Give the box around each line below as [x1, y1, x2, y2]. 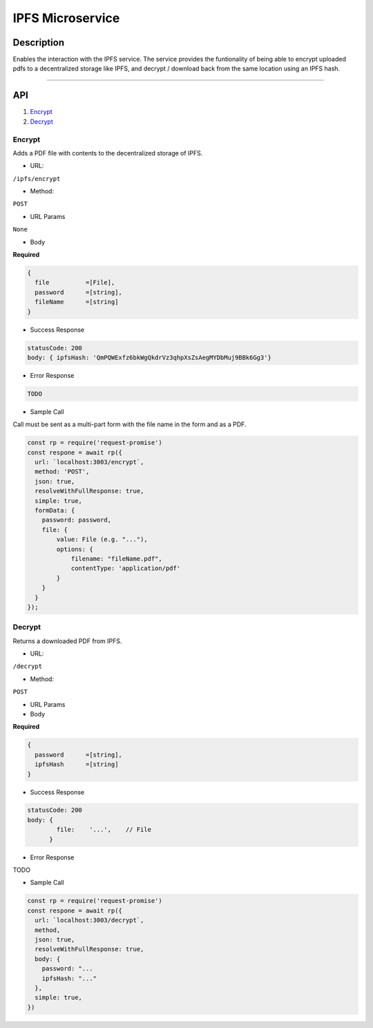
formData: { [35, 506, 75, 514]
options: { [56, 545, 93, 553]
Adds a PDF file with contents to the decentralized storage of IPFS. [12, 149, 203, 157]
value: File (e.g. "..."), [56, 535, 148, 544]
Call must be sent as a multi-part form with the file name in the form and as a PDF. [12, 420, 247, 428]
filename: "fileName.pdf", [70, 555, 162, 562]
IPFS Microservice [12, 10, 120, 26]
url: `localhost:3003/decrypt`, [35, 916, 144, 924]
